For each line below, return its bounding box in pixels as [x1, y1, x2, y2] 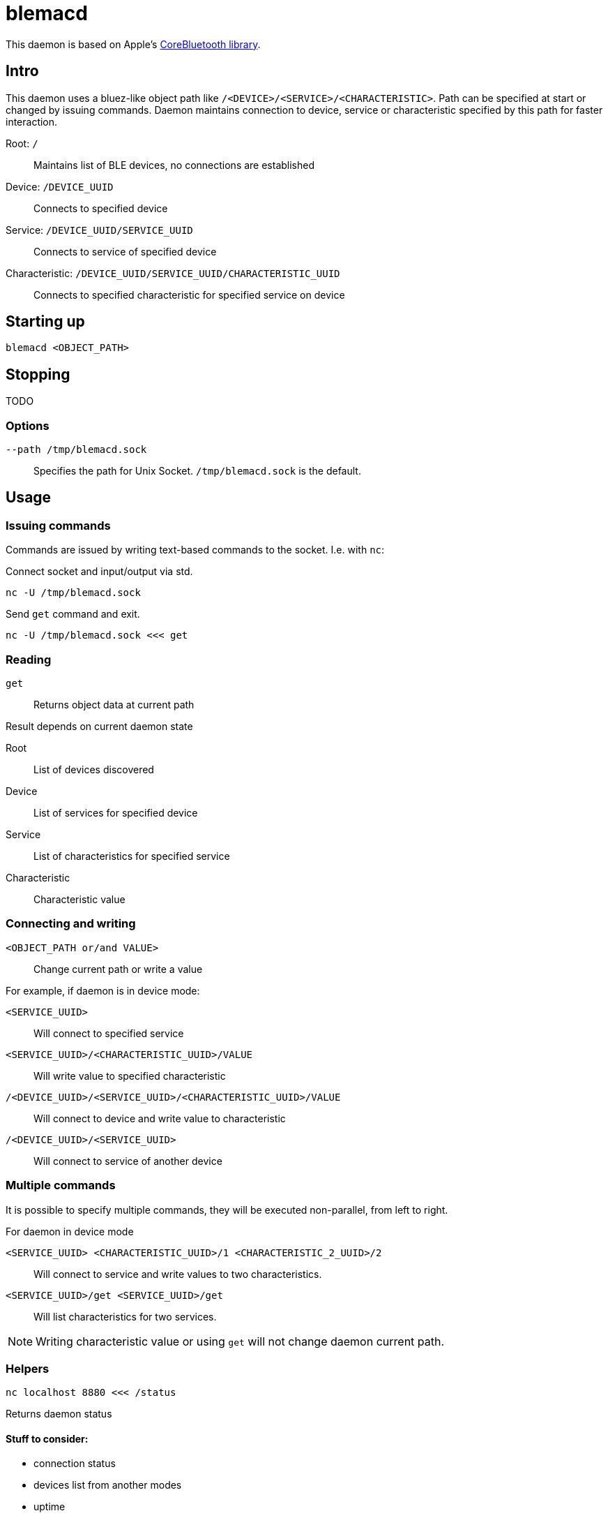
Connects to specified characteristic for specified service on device [33, 288, 345, 301]
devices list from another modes [33, 1479, 182, 1491]
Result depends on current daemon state [6, 720, 193, 732]
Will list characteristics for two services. [33, 1310, 217, 1323]
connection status [33, 1457, 116, 1470]
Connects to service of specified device [33, 245, 217, 258]
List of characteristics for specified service [33, 850, 230, 862]
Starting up [6, 313, 85, 331]
